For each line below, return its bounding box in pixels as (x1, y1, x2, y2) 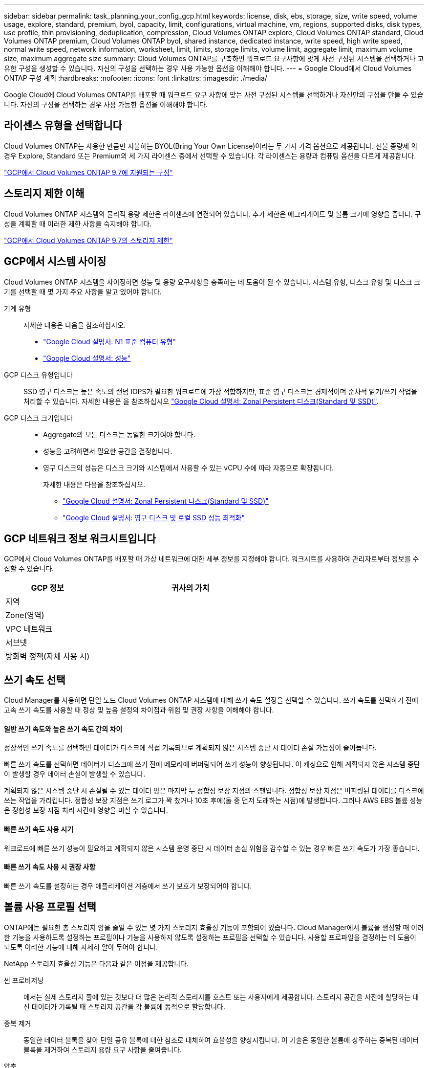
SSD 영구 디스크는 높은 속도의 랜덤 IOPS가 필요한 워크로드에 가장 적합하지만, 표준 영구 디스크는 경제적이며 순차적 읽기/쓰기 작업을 (23, 387, 418, 396)
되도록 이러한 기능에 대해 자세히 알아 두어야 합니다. (4, 942, 158, 951)
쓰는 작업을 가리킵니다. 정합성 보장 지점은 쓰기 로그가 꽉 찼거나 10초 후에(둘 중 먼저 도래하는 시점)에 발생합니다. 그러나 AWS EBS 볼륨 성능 (4, 796, 423, 805)
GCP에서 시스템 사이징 (4, 255, 107, 268)
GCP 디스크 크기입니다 (4, 413, 73, 422)
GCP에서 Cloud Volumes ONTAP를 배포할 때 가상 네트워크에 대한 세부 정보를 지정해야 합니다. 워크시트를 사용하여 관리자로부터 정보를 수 (4, 555, 419, 563)
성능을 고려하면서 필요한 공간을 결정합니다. (43, 446, 172, 455)
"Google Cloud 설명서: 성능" (43, 354, 131, 362)
